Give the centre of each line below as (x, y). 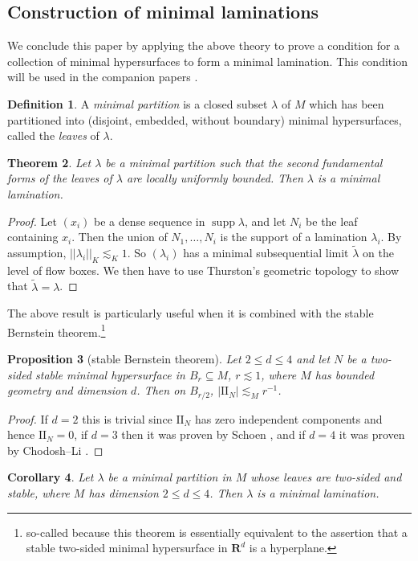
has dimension (124, 493)
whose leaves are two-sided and (326, 477)
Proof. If (28, 418)
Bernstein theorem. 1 (57, 330)
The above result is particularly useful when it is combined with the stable (191, 313)
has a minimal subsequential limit (266, 252)
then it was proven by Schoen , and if (213, 434)
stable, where (39, 493)
